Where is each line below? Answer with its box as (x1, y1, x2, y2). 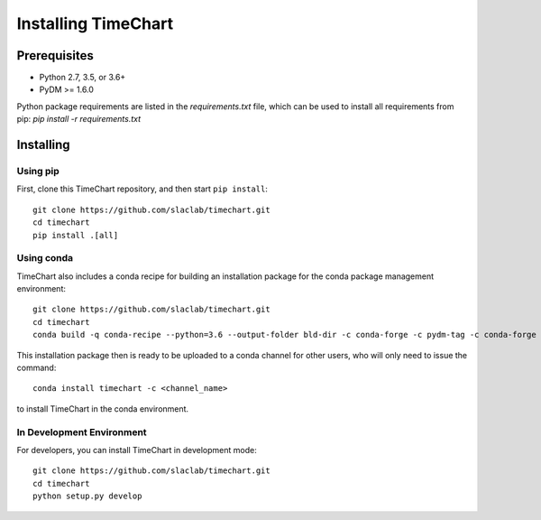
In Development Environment (16, 425, 148, 438)
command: (16, 362, 57, 374)
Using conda (16, 252, 74, 265)
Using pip (16, 165, 60, 178)
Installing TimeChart (16, 14, 174, 33)
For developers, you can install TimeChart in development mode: (16, 444, 257, 455)
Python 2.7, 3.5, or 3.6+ (39, 72, 126, 83)
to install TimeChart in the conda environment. (16, 403, 189, 414)
